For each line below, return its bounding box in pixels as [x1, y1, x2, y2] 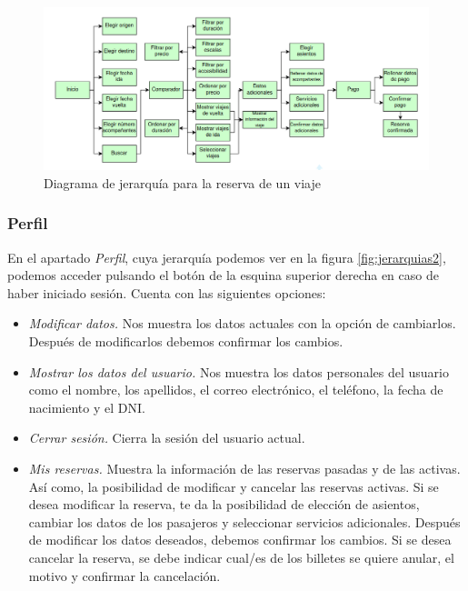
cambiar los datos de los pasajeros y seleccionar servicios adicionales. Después [28, 512, 461, 531]
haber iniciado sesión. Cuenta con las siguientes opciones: [7, 283, 326, 302]
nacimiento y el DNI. [28, 397, 145, 416]
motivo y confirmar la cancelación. [28, 566, 221, 585]
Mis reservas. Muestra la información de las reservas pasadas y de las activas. [28, 459, 461, 478]
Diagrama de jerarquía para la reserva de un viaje [44, 173, 322, 192]
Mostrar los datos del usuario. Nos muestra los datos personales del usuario [28, 362, 449, 381]
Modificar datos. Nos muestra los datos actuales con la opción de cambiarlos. [28, 314, 456, 333]
